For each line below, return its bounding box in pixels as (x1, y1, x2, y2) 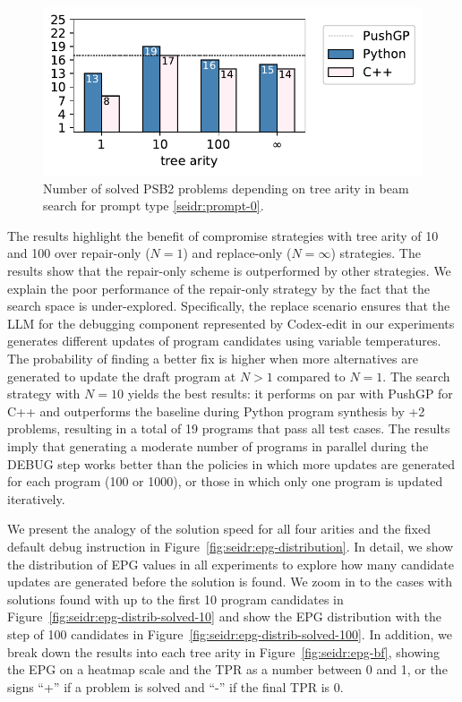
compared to (277, 366, 346, 385)
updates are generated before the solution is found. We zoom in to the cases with (7, 572, 453, 591)
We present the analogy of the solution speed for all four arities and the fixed (7, 519, 431, 538)
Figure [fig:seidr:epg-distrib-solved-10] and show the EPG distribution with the (7, 607, 442, 626)
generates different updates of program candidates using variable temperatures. (7, 331, 441, 350)
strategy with (7, 384, 81, 403)
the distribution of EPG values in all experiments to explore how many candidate (7, 554, 455, 573)
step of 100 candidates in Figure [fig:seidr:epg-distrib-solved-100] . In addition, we (7, 624, 452, 643)
